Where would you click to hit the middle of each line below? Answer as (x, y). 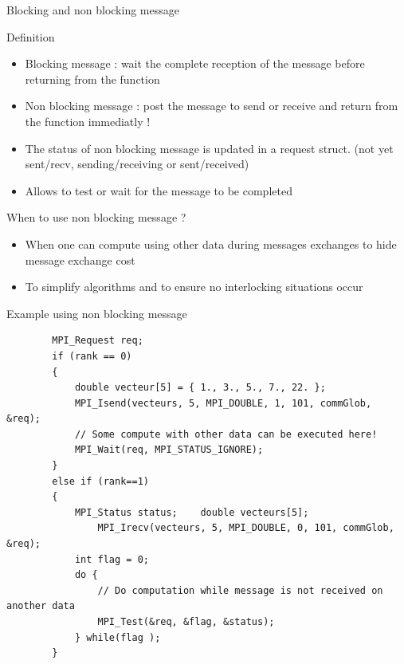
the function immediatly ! (88, 121)
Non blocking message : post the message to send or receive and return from (212, 106)
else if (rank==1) (100, 481)
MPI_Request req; (98, 341)
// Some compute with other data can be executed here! (226, 434)
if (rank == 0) (92, 356)
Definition (31, 36)
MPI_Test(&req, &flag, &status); (186, 622)
